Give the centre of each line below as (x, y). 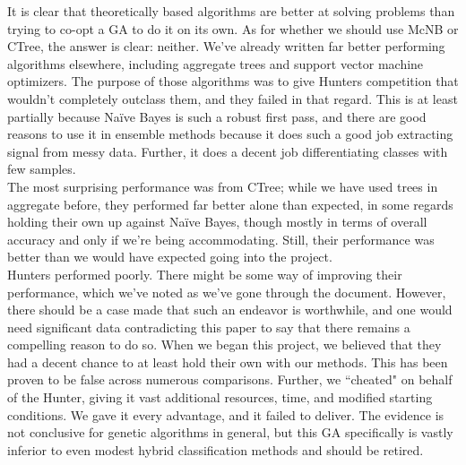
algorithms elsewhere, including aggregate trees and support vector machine (216, 63)
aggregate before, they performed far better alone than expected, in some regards (230, 204)
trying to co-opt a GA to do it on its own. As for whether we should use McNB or (233, 28)
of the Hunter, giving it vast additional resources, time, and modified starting (220, 397)
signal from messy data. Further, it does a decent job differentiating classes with (228, 151)
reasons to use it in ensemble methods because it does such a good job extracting (230, 134)
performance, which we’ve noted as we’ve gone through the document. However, (227, 292)
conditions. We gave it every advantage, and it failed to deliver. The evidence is (226, 414)
